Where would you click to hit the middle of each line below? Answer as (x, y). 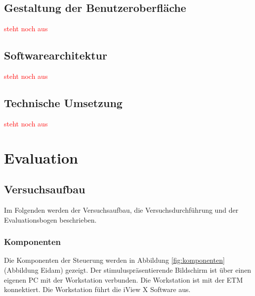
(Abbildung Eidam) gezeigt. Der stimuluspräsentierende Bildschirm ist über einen (128, 269)
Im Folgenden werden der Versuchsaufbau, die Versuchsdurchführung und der (121, 209)
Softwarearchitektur (56, 55)
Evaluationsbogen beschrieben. (50, 219)
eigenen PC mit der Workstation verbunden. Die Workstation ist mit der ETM (124, 279)
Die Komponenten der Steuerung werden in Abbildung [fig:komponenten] (114, 260)
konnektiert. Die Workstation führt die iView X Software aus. (97, 289)
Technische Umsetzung (63, 102)
